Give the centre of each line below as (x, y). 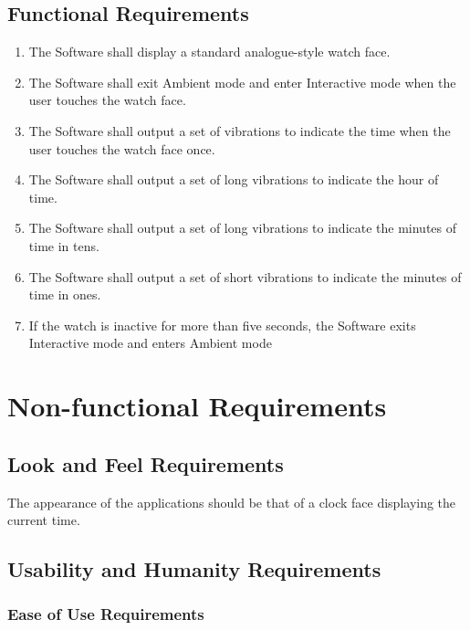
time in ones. (65, 294)
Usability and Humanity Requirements (194, 569)
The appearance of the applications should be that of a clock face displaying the (232, 502)
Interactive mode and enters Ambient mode (150, 343)
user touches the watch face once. (122, 148)
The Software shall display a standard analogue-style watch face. (209, 52)
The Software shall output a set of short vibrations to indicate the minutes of (245, 276)
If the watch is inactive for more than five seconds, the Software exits (222, 325)
